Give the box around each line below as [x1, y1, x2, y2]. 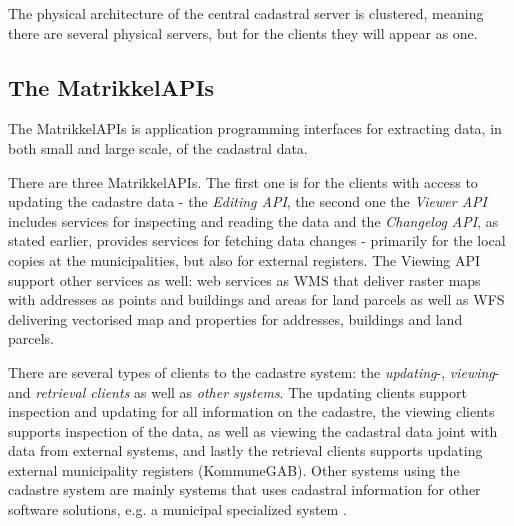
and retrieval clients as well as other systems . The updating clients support [8, 381, 467, 402]
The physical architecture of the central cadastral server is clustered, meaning [8, 3, 484, 23]
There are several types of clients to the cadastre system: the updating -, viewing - [8, 361, 500, 382]
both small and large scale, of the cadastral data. [8, 137, 308, 158]
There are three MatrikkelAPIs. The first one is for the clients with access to [8, 171, 478, 192]
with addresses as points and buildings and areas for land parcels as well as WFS [8, 289, 505, 310]
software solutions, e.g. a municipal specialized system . [8, 499, 347, 520]
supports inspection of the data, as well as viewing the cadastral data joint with [8, 420, 498, 441]
